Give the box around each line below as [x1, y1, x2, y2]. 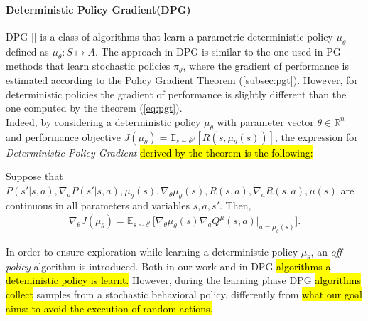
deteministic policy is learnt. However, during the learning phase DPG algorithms [6, 273, 361, 288]
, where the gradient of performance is [183, 58, 349, 73]
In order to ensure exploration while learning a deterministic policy [6, 243, 298, 258]
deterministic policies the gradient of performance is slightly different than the [6, 86, 347, 101]
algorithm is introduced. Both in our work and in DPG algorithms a [33, 258, 331, 273]
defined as [6, 43, 49, 58]
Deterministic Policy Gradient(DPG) [6, 1, 191, 16]
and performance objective [6, 129, 121, 144]
